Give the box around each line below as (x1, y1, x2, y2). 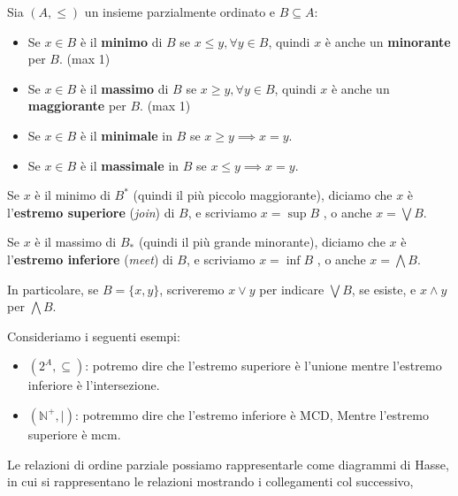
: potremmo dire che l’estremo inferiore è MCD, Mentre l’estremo (74, 405, 429, 424)
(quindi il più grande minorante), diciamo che (138, 233, 385, 251)
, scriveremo (159, 279, 225, 298)
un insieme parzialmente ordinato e (84, 3, 276, 20)
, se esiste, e (351, 279, 416, 298)
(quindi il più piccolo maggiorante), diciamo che (133, 186, 393, 204)
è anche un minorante (324, 32, 451, 50)
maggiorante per (27, 96, 126, 115)
